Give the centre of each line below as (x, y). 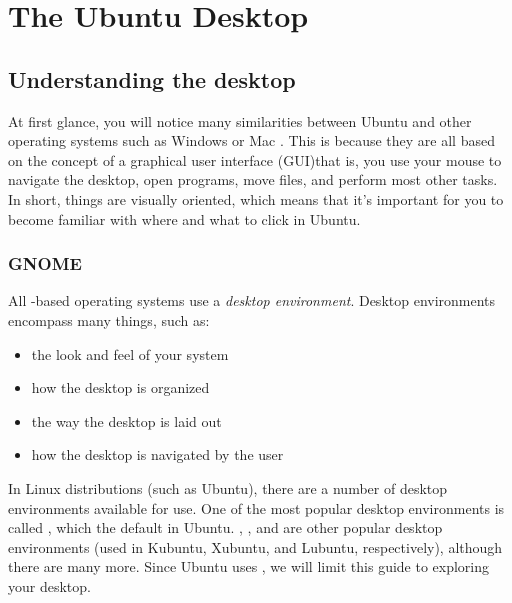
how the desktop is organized (120, 387)
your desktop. (49, 585)
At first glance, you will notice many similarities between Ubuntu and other (240, 120)
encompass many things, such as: (109, 319)
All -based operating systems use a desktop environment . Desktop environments (252, 300)
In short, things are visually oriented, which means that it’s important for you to (256, 198)
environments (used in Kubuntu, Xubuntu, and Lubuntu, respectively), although (255, 546)
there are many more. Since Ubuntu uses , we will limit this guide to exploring (249, 566)
